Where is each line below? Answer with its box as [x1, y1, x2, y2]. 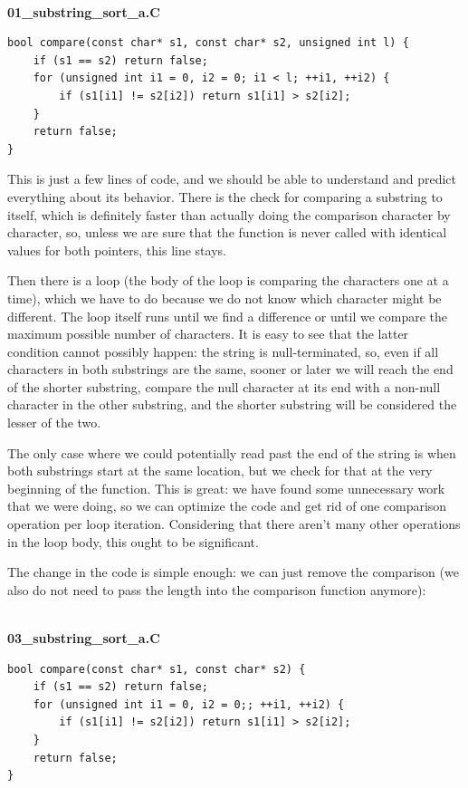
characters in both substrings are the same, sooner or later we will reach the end [7, 360, 454, 379]
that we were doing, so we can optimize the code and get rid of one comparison [7, 496, 447, 515]
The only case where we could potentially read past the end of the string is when [7, 443, 456, 462]
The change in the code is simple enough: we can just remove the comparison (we [7, 562, 459, 581]
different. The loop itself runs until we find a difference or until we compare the [7, 306, 448, 325]
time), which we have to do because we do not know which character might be [7, 288, 442, 307]
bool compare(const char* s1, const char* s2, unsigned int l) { [7, 36, 409, 50]
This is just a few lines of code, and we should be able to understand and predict [7, 169, 456, 188]
